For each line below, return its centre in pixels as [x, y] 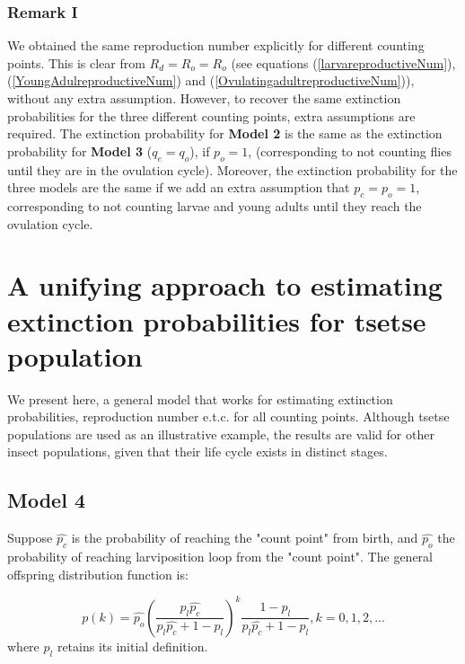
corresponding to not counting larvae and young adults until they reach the [215, 205]
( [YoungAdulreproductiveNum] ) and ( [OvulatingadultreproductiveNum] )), [211, 80]
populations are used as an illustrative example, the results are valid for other [221, 434]
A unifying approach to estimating [225, 285]
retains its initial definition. [132, 646]
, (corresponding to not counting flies [350, 151]
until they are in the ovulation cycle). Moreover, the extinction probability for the [232, 169]
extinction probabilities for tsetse [217, 320]
